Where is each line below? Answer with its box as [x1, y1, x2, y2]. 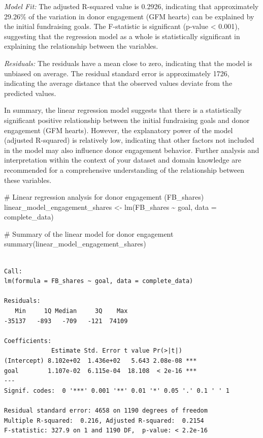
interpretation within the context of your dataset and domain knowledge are [4, 154, 241, 165]
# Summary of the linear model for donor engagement [4, 228, 174, 239]
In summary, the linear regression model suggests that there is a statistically [4, 105, 242, 115]
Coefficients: [4, 337, 52, 345]
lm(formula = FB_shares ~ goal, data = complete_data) [4, 277, 193, 285]
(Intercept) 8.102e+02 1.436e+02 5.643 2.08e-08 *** [4, 357, 197, 364]
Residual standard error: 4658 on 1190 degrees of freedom [4, 406, 208, 414]
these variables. [4, 174, 52, 185]
